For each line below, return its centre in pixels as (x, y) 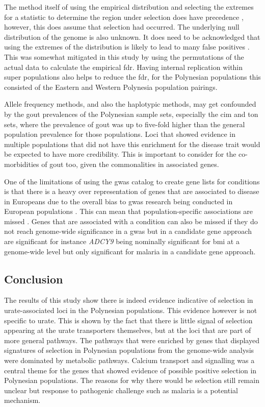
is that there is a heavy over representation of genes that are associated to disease (132, 191)
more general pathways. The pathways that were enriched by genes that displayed (132, 340)
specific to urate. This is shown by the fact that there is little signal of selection (128, 320)
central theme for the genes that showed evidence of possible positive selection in (130, 370)
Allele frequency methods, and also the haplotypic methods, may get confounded (130, 104)
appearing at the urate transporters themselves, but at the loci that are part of (128, 330)
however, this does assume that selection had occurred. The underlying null (122, 27)
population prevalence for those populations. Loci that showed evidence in (120, 134)
